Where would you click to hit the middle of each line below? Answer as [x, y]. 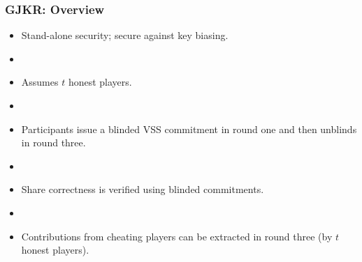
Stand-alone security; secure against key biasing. [125, 35]
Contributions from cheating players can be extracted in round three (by [177, 236]
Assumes [40, 82]
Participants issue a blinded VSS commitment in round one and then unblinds [189, 129]
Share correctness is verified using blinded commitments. [143, 189]
